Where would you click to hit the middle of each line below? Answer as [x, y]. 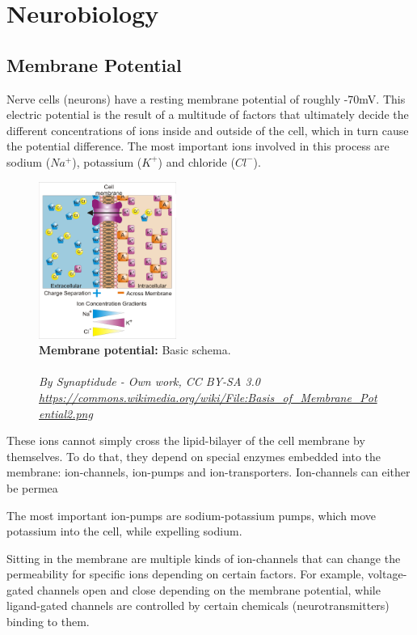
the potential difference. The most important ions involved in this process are [198, 146]
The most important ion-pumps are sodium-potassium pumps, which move [192, 515]
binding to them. [48, 622]
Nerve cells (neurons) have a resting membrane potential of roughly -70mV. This [206, 98]
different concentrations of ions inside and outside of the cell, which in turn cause [208, 130]
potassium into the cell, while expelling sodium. [124, 531]
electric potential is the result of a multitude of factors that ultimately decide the [208, 114]
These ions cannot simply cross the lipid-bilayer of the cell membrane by [186, 440]
